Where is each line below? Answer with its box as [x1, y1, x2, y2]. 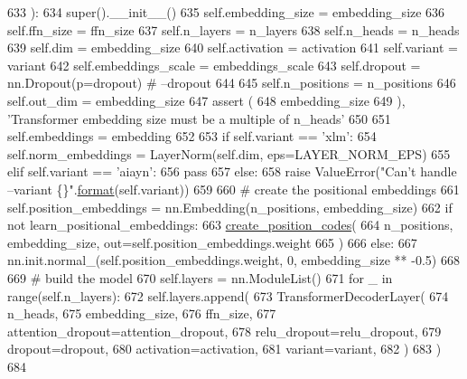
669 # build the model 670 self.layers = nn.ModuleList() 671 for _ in [7, 268, 393, 287]
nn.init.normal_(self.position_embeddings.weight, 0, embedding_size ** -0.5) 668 [7, 251, 460, 270]
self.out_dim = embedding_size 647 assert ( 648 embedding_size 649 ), [7, 90, 406, 109]
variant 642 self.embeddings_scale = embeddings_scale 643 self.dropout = [7, 55, 421, 74]
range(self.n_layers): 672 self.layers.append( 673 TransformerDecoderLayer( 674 [7, 286, 449, 305]
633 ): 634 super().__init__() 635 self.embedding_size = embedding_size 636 [7, 3, 445, 21]
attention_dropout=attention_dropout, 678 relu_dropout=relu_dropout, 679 [7, 321, 442, 340]
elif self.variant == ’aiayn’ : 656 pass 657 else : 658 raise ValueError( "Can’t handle [7, 162, 457, 181]
